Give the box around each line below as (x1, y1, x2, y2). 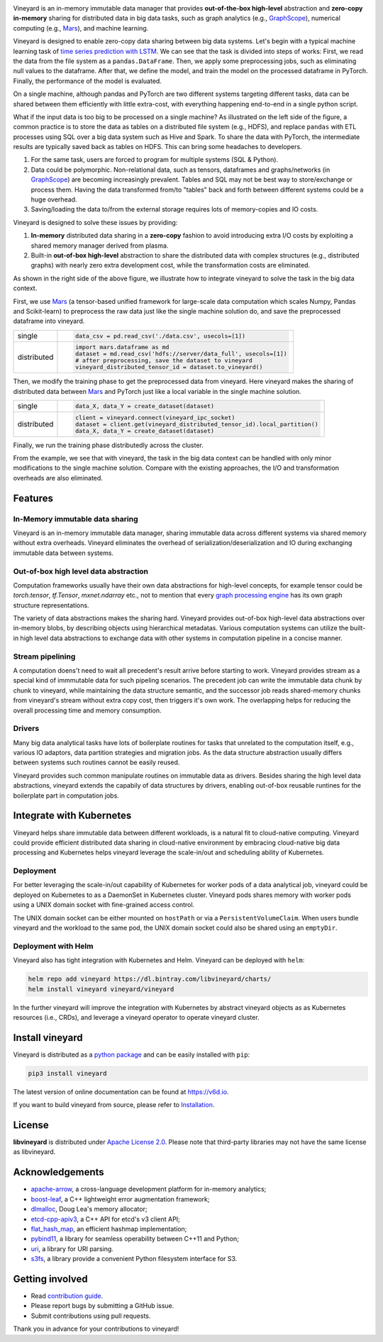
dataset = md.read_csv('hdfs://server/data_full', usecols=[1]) (74, 350, 287, 358)
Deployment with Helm (13, 941, 94, 951)
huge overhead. (30, 195, 77, 204)
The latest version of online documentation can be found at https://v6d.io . (13, 1087, 229, 1096)
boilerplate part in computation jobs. (13, 791, 120, 800)
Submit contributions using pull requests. (30, 1311, 151, 1320)
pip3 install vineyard (28, 1069, 107, 1077)
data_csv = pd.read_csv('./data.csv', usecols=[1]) (74, 332, 246, 340)
